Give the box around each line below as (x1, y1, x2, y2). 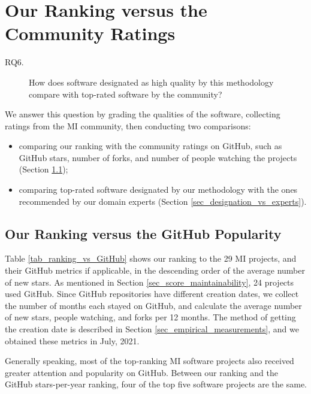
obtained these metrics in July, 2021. (5, 334, 140, 347)
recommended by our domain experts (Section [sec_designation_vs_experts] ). (19, 195, 307, 207)
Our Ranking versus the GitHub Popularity (5, 224, 282, 243)
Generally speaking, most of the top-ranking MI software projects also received (5, 354, 294, 367)
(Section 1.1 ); (19, 163, 68, 175)
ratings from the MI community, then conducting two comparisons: (5, 119, 251, 132)
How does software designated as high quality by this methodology (29, 75, 274, 88)
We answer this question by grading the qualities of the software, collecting (5, 108, 280, 120)
